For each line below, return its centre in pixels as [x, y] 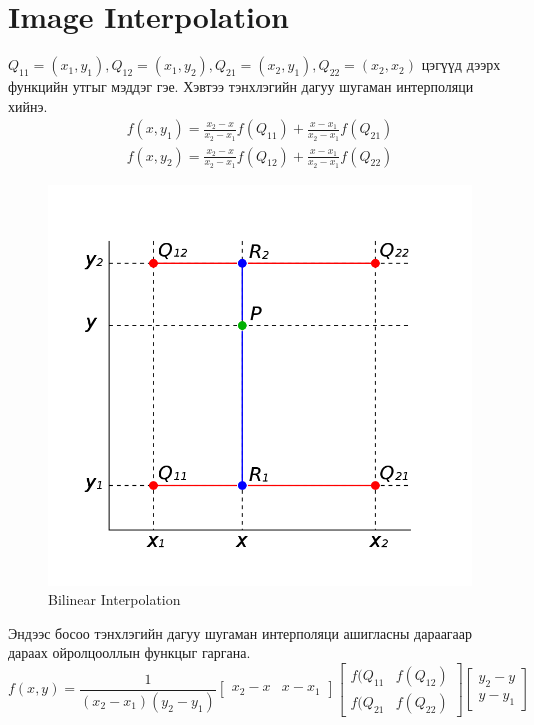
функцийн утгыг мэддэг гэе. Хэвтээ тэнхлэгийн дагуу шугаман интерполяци [241, 86]
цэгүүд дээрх [461, 64]
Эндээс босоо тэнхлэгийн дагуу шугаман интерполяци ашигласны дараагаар [240, 632]
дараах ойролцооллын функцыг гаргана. [129, 652]
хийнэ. [28, 105]
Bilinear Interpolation [114, 599]
